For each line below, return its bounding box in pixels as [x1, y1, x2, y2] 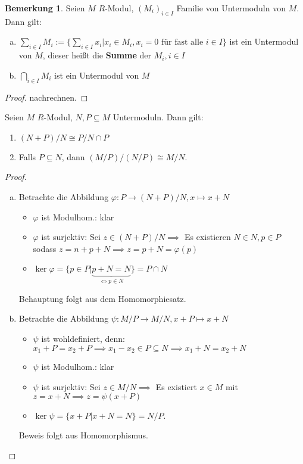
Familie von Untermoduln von [176, 2, 286, 14]
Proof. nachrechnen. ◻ [5, 91, 88, 103]
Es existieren [184, 231, 231, 243]
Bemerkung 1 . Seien [5, 2, 85, 14]
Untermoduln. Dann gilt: [113, 111, 204, 123]
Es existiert [155, 380, 197, 393]
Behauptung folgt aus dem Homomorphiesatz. [18, 292, 186, 304]
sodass [33, 242, 57, 254]
